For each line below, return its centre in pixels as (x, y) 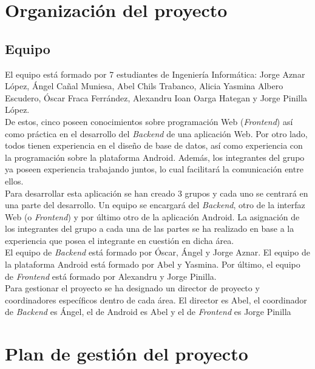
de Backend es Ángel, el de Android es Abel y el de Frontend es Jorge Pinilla (148, 312)
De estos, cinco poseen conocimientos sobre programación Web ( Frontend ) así (149, 121)
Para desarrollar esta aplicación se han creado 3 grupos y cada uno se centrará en (157, 193)
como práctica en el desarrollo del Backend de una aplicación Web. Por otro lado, (156, 133)
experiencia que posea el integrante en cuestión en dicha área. (120, 240)
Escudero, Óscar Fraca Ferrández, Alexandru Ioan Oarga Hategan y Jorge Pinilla (156, 97)
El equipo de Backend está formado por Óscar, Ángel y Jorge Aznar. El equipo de (158, 252)
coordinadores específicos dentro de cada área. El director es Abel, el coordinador (156, 300)
